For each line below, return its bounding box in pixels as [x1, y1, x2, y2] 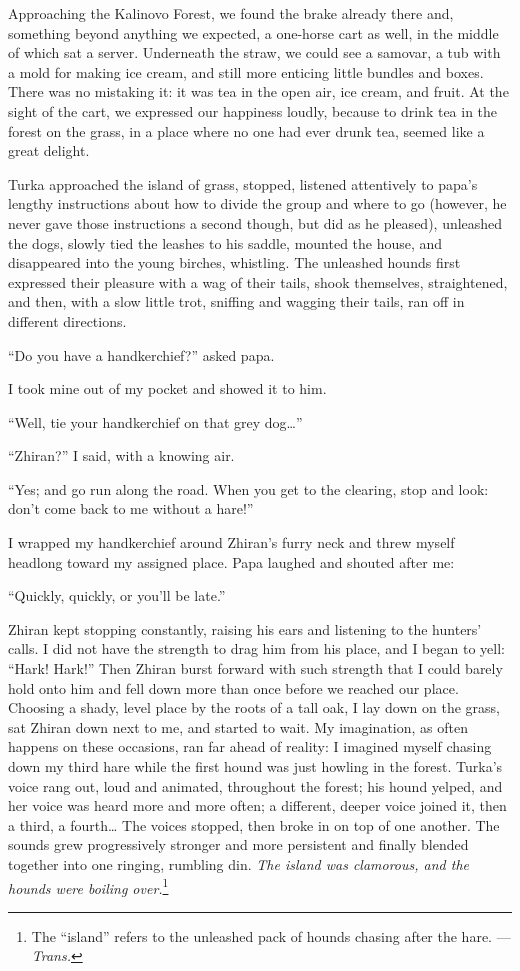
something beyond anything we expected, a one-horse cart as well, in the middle [8, 22, 499, 43]
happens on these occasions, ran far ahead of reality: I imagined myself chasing [8, 736, 492, 757]
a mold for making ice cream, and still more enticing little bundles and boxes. [8, 61, 484, 82]
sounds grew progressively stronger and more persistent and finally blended [8, 834, 469, 855]
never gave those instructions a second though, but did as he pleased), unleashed [8, 212, 503, 233]
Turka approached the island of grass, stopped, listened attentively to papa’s [8, 173, 478, 194]
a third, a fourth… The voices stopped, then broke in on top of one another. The [8, 814, 500, 835]
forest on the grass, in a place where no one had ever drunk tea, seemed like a [8, 120, 485, 141]
